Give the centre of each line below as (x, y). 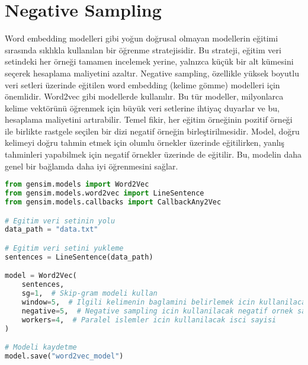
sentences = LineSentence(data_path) (79, 257)
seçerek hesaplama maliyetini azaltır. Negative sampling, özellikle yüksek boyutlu (152, 73)
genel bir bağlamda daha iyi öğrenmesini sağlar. (92, 166)
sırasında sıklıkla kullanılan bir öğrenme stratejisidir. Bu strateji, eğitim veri (143, 49)
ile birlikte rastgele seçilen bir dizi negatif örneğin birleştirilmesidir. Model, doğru (152, 131)
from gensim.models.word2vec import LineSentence (105, 193)
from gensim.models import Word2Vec (77, 185)
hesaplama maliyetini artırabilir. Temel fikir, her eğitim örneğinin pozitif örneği (149, 119)
